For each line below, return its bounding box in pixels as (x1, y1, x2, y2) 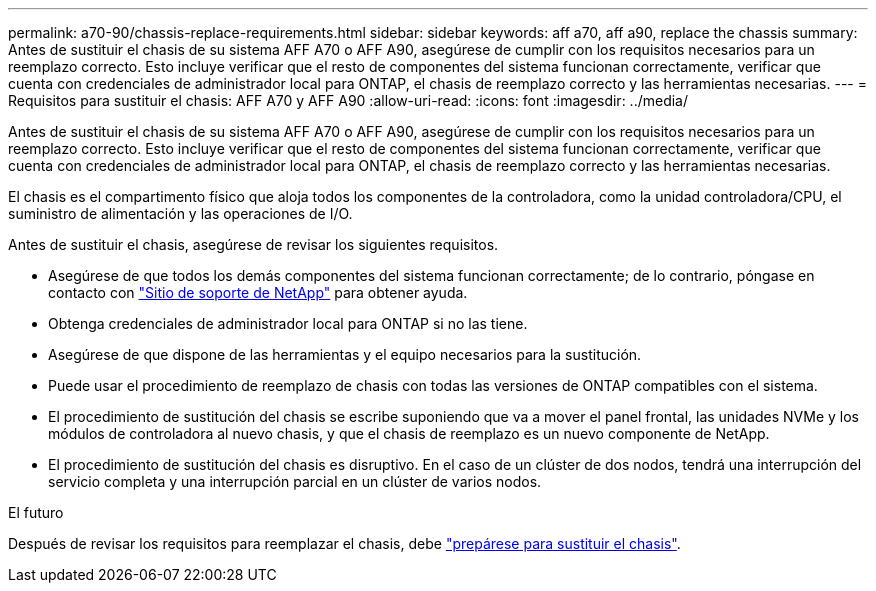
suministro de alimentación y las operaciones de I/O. (8, 205, 353, 222)
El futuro (8, 504, 64, 521)
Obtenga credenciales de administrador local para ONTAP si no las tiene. (48, 315, 528, 332)
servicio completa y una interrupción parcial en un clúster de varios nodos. (48, 473, 542, 490)
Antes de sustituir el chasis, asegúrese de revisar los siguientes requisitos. (8, 236, 499, 253)
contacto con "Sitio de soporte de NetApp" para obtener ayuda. (48, 284, 468, 301)
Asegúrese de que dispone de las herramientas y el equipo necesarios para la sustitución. (48, 346, 642, 363)
